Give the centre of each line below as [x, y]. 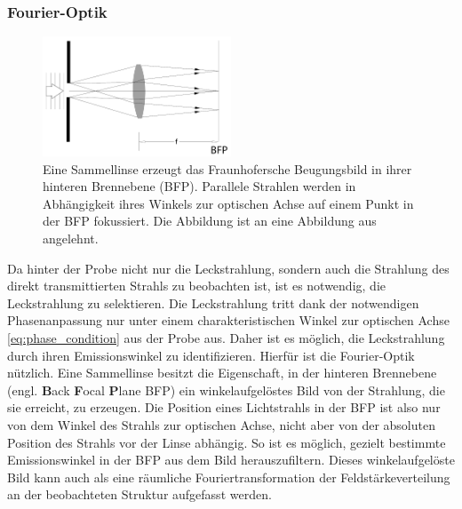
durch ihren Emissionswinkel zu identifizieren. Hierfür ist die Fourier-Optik [211, 355]
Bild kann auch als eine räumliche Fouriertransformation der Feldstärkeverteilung [229, 477]
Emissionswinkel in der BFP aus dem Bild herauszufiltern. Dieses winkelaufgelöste [231, 460]
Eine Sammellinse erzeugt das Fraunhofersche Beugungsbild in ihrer [227, 168]
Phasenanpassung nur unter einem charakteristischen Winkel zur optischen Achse [228, 320]
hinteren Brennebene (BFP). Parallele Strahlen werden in [199, 186]
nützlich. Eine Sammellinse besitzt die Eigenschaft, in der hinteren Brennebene [222, 373]
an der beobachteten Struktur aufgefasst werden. [139, 494]
